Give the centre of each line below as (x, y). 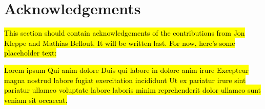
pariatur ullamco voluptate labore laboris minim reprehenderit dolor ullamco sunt (133, 90)
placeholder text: (30, 53)
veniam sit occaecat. (36, 100)
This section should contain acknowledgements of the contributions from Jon (125, 33)
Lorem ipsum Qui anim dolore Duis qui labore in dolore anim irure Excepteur (127, 70)
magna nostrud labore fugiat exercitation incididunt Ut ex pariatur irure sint (125, 80)
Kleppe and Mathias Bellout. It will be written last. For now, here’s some (120, 43)
